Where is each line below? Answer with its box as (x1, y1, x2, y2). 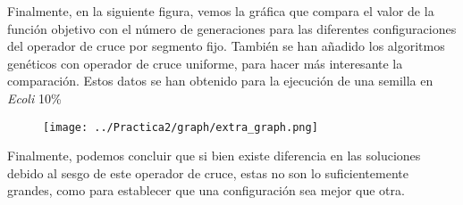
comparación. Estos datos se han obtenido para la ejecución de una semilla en (7, 71, 434, 90)
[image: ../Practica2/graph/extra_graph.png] (43, 120, 318, 134)
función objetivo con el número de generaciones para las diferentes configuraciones (7, 19, 457, 37)
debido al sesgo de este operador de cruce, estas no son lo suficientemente (7, 163, 408, 182)
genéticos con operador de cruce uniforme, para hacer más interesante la (7, 53, 403, 72)
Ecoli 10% (7, 88, 62, 107)
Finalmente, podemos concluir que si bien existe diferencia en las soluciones (7, 146, 421, 165)
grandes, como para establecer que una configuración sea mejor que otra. (7, 181, 405, 200)
